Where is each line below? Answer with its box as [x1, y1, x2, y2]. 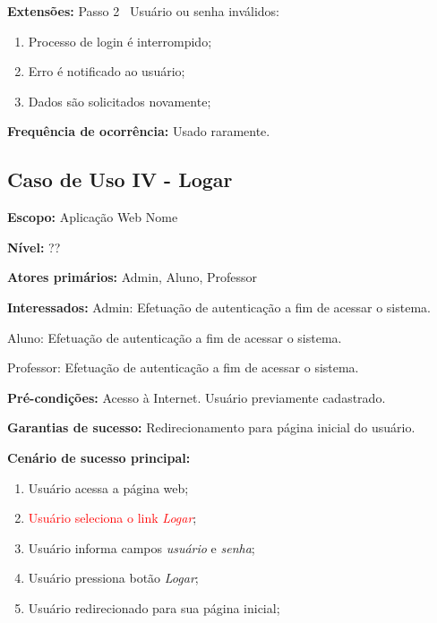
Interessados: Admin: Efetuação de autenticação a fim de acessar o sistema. [7, 297, 431, 316]
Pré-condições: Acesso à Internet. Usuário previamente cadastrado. [7, 388, 386, 406]
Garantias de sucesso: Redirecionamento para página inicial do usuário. [7, 418, 416, 437]
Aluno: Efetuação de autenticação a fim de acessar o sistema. [7, 328, 342, 346]
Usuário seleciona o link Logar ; [28, 508, 197, 527]
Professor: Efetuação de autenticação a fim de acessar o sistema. [7, 358, 359, 377]
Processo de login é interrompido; [28, 31, 212, 50]
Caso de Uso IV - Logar [7, 166, 233, 193]
